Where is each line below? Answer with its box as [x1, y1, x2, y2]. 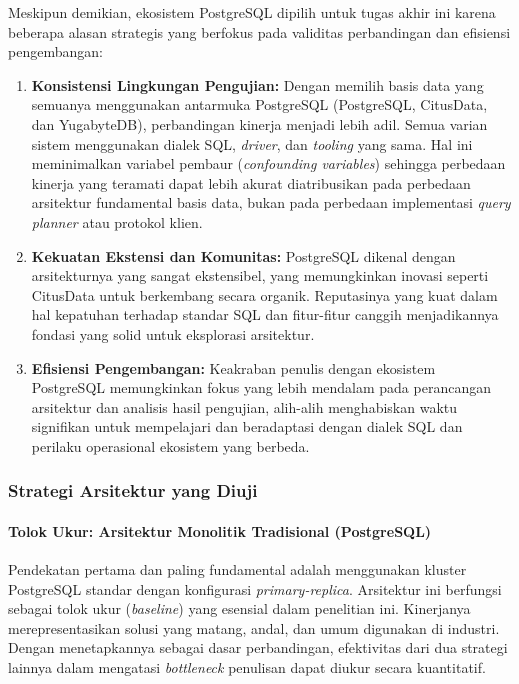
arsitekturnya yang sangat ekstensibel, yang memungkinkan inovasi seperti [31, 265, 489, 286]
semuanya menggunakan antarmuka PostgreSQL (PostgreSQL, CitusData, [31, 94, 488, 115]
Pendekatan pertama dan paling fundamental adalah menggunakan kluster [8, 559, 467, 580]
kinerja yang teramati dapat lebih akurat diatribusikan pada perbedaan [31, 172, 471, 193]
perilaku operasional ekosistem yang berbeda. [31, 435, 310, 456]
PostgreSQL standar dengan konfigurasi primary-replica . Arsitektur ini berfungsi [8, 578, 502, 599]
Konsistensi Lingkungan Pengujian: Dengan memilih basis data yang [31, 74, 484, 95]
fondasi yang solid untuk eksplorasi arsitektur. [31, 323, 315, 344]
